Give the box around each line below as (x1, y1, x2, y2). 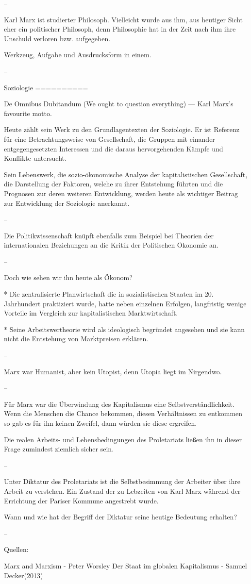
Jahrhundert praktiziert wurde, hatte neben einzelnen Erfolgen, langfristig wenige (4, 298, 247, 308)
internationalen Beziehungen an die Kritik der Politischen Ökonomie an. (4, 240, 218, 250)
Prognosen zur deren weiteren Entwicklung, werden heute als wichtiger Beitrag (4, 188, 238, 198)
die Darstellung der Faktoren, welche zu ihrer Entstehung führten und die (4, 179, 223, 189)
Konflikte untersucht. (4, 153, 67, 163)
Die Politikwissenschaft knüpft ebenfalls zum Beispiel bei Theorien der (4, 230, 214, 240)
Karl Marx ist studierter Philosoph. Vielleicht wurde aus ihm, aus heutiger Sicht (4, 14, 243, 24)
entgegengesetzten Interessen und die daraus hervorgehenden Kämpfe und (4, 143, 223, 153)
